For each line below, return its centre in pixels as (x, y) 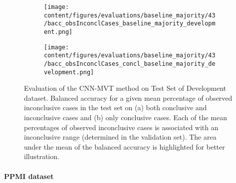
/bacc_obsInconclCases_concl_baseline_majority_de (130, 64)
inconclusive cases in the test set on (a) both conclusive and (116, 107)
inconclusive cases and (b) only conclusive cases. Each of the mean (125, 117)
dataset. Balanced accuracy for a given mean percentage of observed (128, 97)
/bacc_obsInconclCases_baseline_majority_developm (130, 24)
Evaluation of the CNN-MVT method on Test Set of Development (125, 88)
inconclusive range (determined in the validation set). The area (120, 137)
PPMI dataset (29, 176)
